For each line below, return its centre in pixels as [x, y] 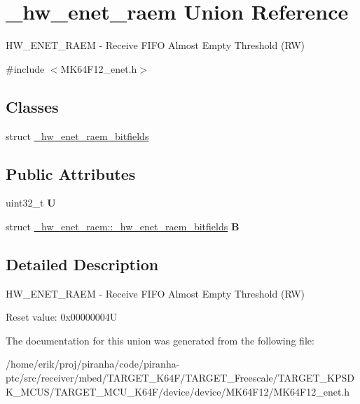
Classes [32, 106]
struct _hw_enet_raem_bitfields [77, 135]
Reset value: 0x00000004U [62, 317]
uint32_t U [31, 203]
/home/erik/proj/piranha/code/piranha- [93, 364]
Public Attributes [71, 173]
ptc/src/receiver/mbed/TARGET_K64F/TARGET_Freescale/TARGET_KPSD [180, 378]
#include [25, 68]
